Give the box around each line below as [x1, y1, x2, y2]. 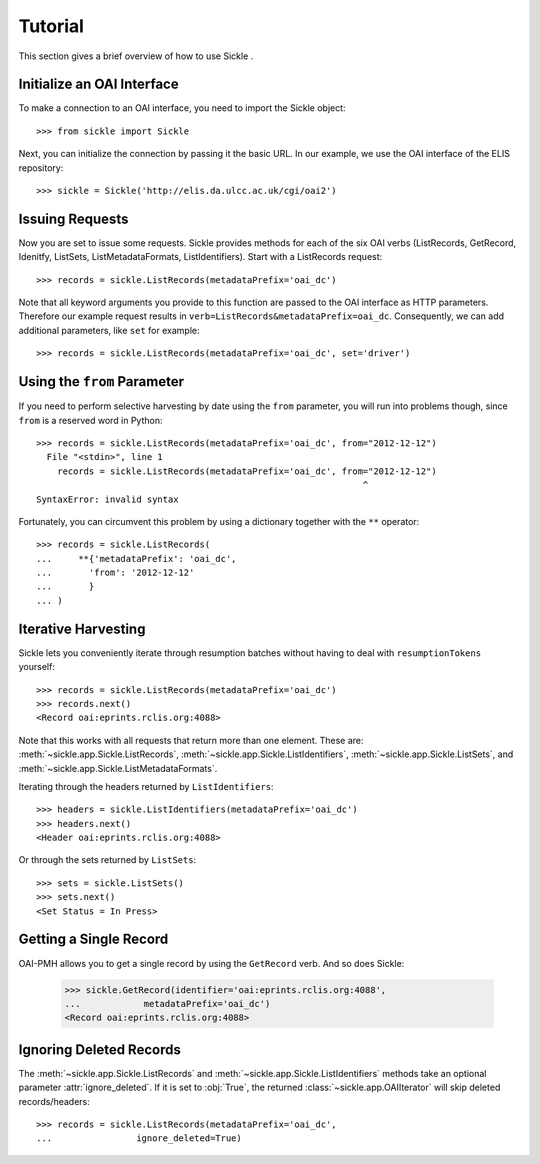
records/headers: [18, 1095, 90, 1107]
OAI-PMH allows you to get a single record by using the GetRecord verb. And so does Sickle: [18, 957, 405, 969]
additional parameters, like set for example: [18, 324, 200, 336]
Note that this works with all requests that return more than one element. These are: [18, 734, 364, 746]
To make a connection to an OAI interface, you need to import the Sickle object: [18, 102, 346, 114]
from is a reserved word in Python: [18, 414, 163, 426]
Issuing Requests [18, 210, 129, 227]
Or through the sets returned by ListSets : [18, 854, 197, 866]
